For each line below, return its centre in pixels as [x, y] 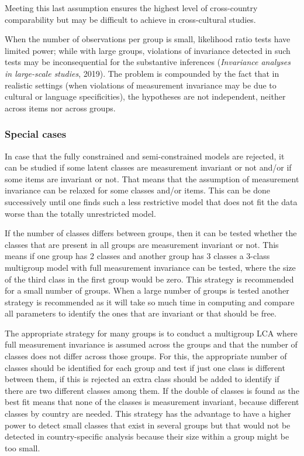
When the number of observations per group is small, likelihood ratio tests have [148, 39]
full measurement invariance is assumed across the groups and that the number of [151, 344]
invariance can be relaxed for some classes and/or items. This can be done [138, 190]
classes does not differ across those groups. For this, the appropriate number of [146, 356]
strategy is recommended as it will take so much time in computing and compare [150, 302]
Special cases [36, 134]
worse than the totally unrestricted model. [80, 213]
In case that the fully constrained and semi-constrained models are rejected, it [145, 156]
